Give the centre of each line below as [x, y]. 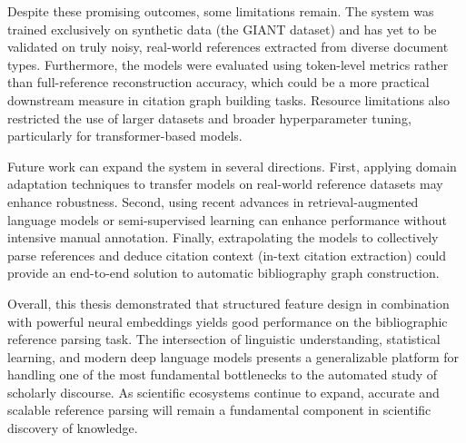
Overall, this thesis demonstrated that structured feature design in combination [228, 303]
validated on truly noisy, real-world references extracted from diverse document [228, 47]
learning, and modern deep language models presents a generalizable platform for [233, 356]
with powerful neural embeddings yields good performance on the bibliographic [228, 321]
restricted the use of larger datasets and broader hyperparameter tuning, [209, 118]
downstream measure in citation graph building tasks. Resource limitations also [229, 99]
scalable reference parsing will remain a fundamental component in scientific [219, 410]
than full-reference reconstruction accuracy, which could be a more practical [218, 82]
